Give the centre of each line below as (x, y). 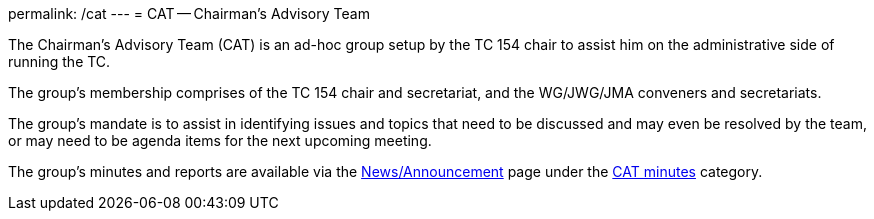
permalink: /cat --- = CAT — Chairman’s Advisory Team (189, 13)
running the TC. (59, 61)
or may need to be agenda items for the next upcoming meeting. (220, 140)
